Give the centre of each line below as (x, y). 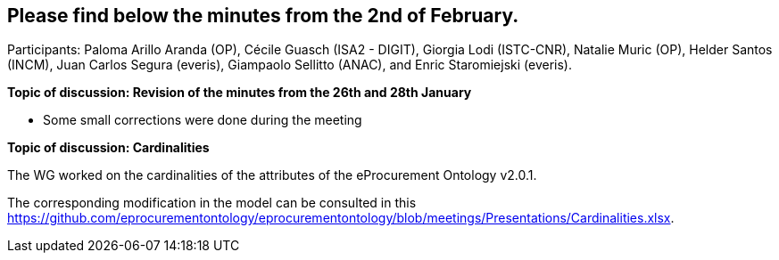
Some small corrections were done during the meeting (203, 120)
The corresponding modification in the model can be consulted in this (212, 203)
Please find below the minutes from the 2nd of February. (263, 16)
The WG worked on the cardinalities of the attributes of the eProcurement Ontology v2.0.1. (272, 175)
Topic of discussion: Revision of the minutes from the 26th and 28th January (240, 93)
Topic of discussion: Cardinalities (108, 148)
